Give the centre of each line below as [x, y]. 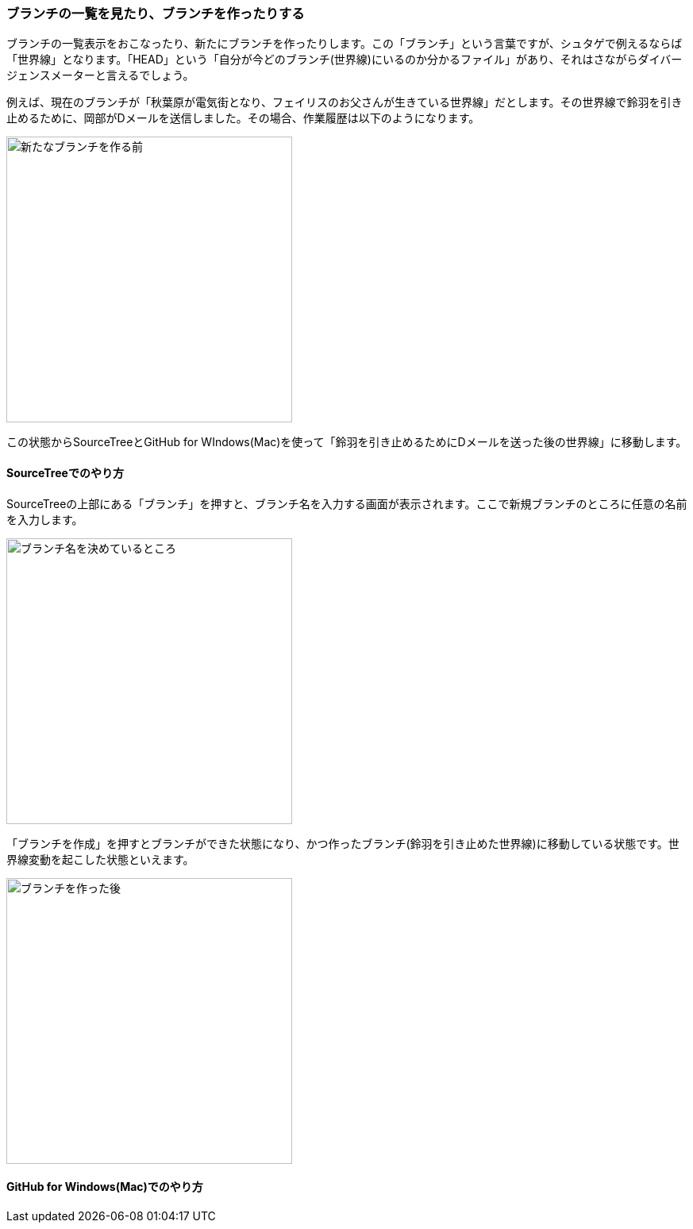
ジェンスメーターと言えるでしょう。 [100, 75]
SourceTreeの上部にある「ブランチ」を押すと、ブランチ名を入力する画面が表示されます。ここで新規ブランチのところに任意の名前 [347, 503]
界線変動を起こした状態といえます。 [100, 859]
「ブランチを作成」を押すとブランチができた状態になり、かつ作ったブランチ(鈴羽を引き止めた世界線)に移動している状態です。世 [343, 843]
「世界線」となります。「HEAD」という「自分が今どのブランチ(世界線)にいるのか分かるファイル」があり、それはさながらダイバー [345, 60]
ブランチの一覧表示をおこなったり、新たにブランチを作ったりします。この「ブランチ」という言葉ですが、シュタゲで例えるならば [345, 44]
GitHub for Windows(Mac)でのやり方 [105, 1187]
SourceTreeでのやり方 [65, 472]
